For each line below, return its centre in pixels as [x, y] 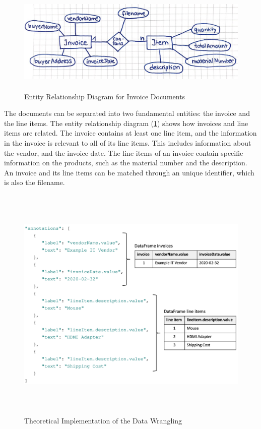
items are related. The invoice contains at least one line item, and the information [130, 133]
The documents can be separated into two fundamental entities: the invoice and [127, 113]
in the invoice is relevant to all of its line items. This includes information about [128, 142]
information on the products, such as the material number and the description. [126, 163]
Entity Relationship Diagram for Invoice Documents [105, 96]
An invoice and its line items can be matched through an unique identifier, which [129, 172]
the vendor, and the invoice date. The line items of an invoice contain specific [124, 152]
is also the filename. [35, 182]
